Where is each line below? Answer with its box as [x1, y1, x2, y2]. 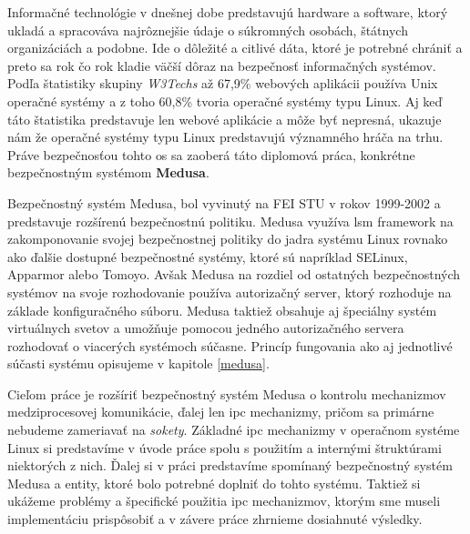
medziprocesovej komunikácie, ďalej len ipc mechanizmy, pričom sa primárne [7, 402, 434, 421]
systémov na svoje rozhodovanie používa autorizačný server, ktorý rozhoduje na [7, 282, 452, 301]
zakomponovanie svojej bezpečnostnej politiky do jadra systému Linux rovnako [7, 229, 448, 248]
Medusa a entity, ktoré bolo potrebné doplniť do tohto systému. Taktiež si [7, 473, 421, 492]
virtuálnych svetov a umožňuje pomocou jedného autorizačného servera [7, 318, 404, 338]
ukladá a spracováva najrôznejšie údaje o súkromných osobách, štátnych [7, 20, 408, 39]
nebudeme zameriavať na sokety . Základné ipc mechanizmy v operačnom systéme [7, 420, 460, 439]
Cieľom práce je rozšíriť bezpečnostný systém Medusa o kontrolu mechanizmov [7, 384, 446, 403]
